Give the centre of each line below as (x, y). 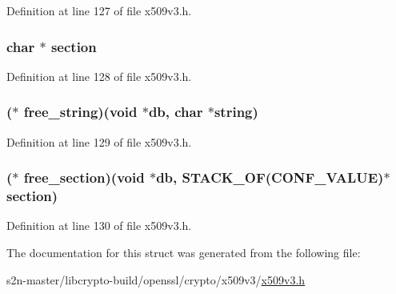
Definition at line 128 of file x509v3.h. (99, 76)
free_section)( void (84, 177)
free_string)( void (80, 112)
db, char (176, 112)
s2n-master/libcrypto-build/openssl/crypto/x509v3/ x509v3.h (156, 279)
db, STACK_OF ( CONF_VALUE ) (270, 177)
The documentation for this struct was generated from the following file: (184, 252)
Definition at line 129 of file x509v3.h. (99, 141)
